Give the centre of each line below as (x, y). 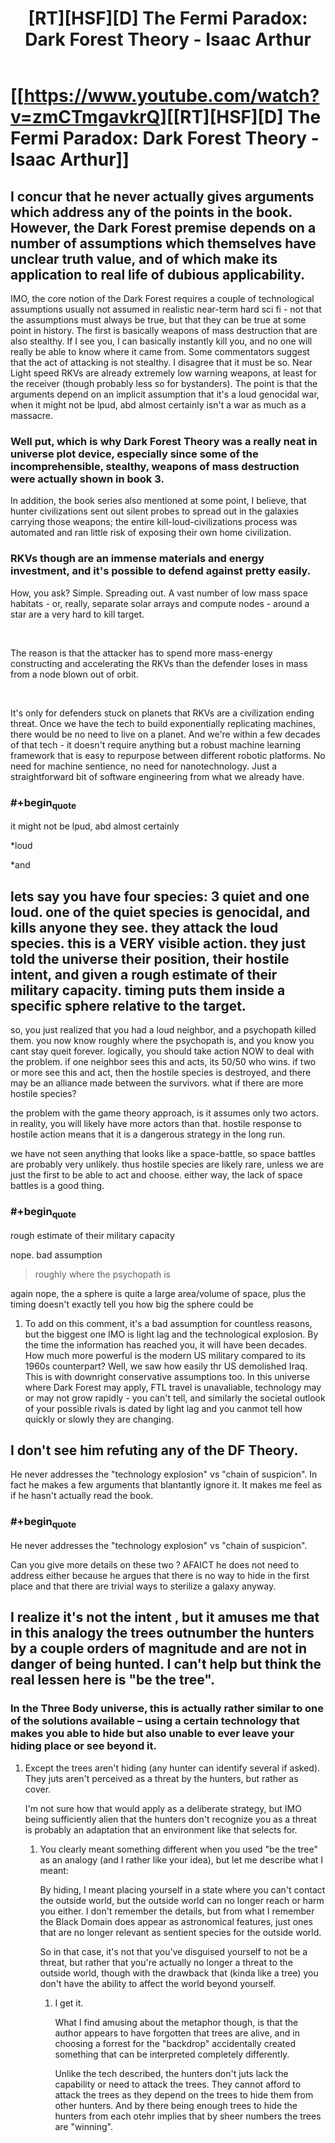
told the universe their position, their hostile (150, 958)
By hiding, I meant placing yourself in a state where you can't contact (182, 1889)
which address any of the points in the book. (151, 212)
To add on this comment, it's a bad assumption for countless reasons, (168, 1323)
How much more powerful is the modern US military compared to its (165, 1355)
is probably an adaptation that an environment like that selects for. (161, 1829)
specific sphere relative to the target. (128, 1005)
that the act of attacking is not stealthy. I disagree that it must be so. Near (161, 362)
